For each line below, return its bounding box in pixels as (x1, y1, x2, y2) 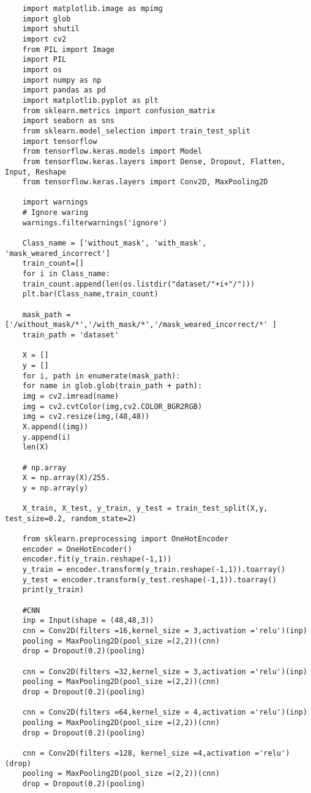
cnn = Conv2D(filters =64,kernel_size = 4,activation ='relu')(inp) (22, 708, 307, 717)
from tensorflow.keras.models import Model (22, 147, 203, 156)
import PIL (22, 55, 67, 64)
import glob (22, 14, 71, 23)
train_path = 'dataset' (22, 331, 119, 339)
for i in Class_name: (22, 269, 110, 279)
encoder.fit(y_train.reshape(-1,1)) (22, 555, 172, 564)
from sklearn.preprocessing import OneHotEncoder (22, 535, 229, 544)
